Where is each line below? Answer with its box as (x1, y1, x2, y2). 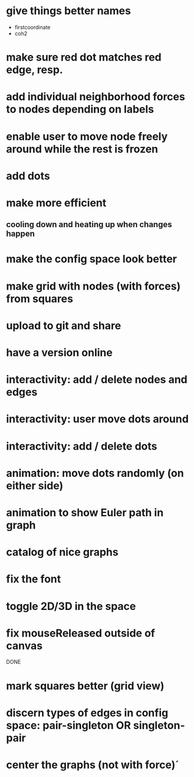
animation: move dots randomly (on (6, 466, 184, 480)
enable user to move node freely (6, 130, 168, 143)
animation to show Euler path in (6, 506, 164, 519)
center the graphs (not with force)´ (6, 758, 180, 772)
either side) (6, 479, 64, 492)
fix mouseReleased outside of (6, 627, 155, 640)
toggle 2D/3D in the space (6, 599, 136, 613)
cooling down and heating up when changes (6, 219, 172, 230)
